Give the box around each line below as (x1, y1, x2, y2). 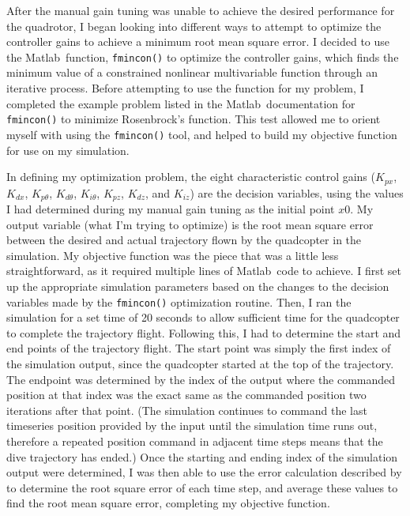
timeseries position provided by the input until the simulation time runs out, (6, 417, 378, 434)
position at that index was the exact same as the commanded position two (6, 386, 367, 403)
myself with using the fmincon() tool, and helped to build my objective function (6, 126, 397, 142)
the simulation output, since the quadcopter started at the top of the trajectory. (6, 356, 394, 372)
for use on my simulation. (6, 141, 130, 158)
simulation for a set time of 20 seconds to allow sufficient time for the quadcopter (6, 309, 400, 326)
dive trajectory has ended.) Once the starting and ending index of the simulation (6, 448, 398, 465)
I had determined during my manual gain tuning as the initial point (6, 201, 335, 217)
